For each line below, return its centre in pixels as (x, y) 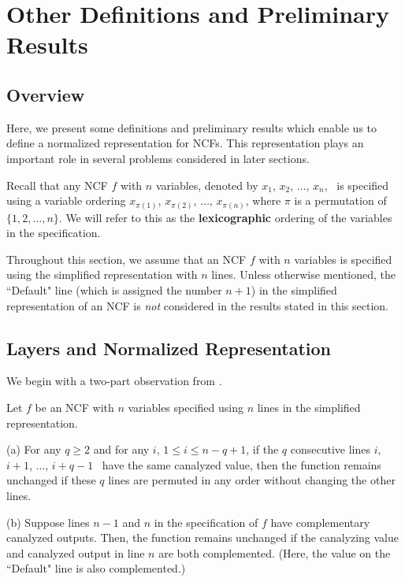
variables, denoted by (207, 185)
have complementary (320, 522)
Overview (46, 94)
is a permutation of (340, 200)
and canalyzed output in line (76, 552)
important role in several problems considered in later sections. (158, 158)
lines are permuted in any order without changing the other (252, 480)
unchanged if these (51, 480)
